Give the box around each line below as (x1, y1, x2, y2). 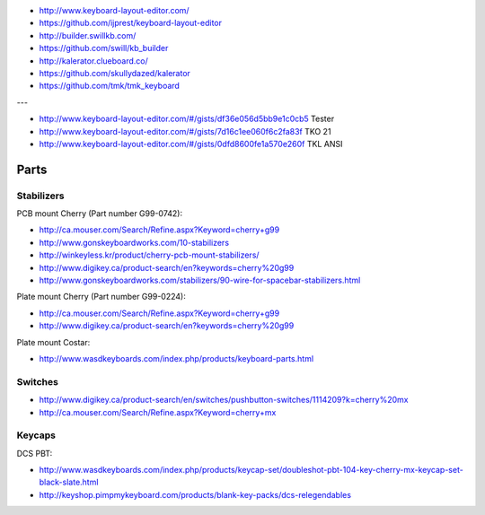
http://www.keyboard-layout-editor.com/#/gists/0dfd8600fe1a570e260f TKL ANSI (39, 138, 343, 149)
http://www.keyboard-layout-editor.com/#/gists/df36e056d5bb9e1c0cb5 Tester (39, 113, 335, 125)
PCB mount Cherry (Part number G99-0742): (16, 208, 183, 219)
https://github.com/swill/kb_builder (39, 43, 169, 54)
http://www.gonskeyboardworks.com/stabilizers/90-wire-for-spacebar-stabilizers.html (39, 275, 361, 286)
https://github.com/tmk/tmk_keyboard (39, 81, 180, 92)
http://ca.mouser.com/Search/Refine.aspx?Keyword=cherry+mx (39, 406, 277, 417)
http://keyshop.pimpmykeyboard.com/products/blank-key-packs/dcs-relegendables (39, 489, 352, 500)
